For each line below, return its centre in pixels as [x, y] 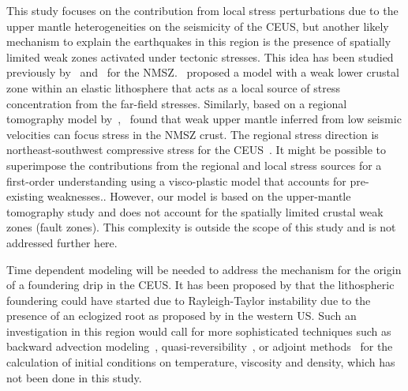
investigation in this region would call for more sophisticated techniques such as [199, 331]
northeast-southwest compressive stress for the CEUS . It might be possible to [196, 150]
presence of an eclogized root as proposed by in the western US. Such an [182, 316]
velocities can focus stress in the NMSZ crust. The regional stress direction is [193, 134]
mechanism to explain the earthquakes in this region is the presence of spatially [199, 41]
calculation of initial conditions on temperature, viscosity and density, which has [201, 362]
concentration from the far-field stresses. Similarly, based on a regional [177, 103]
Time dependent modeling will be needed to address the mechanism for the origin [204, 269]
